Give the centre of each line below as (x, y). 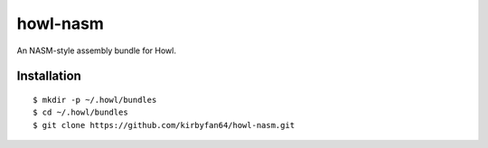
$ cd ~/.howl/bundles (80, 112)
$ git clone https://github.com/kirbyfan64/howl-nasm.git (164, 125)
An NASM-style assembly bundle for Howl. (96, 51)
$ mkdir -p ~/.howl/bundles (95, 100)
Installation (49, 76)
